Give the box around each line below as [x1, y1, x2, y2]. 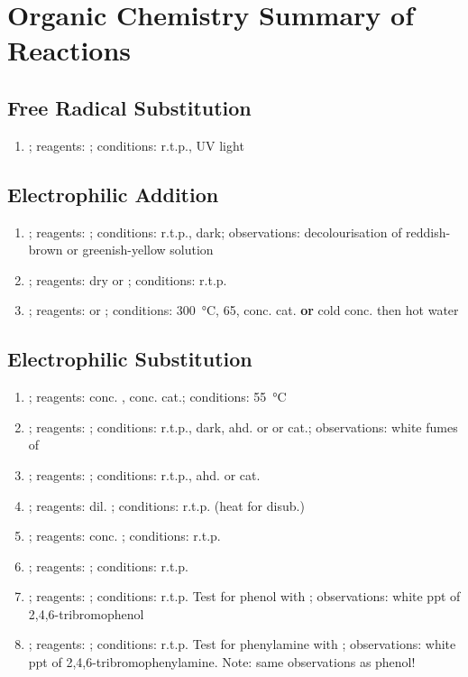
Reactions [7, 32, 132, 69]
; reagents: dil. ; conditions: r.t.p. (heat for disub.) [28, 496, 305, 515]
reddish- [406, 222, 451, 241]
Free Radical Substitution [7, 93, 252, 121]
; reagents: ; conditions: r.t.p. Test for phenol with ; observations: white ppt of [28, 587, 461, 606]
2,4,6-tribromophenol [28, 604, 144, 623]
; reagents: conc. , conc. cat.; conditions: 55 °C [28, 387, 287, 406]
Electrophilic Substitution [7, 345, 252, 373]
